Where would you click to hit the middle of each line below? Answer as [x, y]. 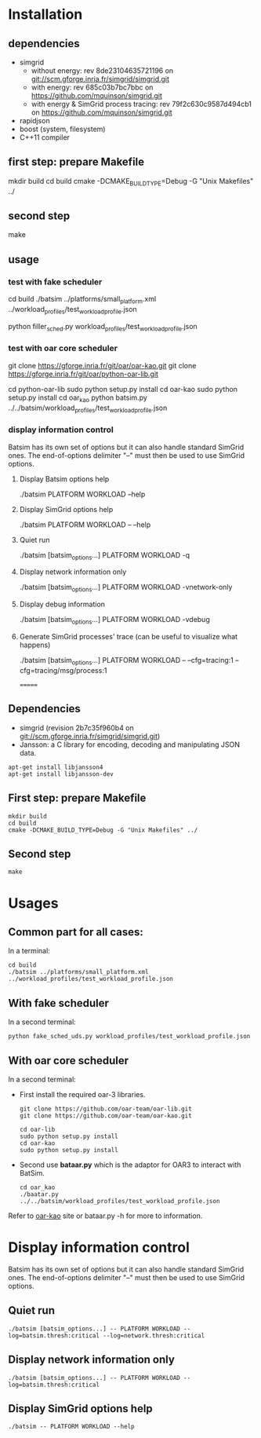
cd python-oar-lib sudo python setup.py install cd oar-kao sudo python [123, 389]
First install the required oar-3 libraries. [82, 1094]
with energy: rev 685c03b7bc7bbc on [92, 87]
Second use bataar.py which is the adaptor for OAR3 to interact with [130, 1165]
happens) [35, 645]
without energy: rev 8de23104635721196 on [102, 71]
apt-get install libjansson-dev [61, 774]
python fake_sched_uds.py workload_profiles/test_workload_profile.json [129, 1037]
